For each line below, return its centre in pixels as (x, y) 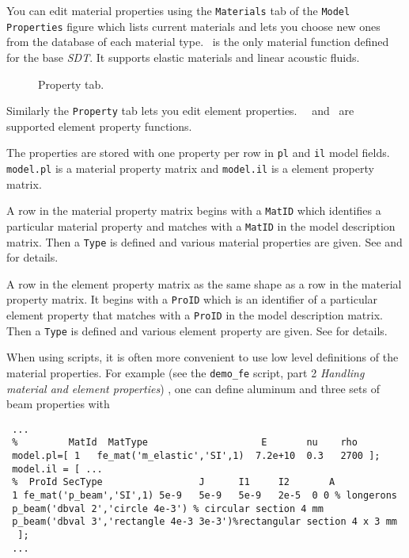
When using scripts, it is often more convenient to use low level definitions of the (203, 357)
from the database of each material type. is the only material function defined (198, 42)
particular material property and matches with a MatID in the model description (201, 225)
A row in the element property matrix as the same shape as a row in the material (204, 283)
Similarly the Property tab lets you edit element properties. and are (180, 111)
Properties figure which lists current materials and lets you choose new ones (193, 26)
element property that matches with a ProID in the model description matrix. (195, 315)
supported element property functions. (99, 126)
